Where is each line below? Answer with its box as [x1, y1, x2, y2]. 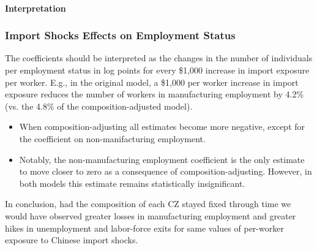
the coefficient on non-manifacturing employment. [19, 132, 206, 145]
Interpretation [5, 1, 66, 14]
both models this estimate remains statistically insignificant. [19, 176, 245, 189]
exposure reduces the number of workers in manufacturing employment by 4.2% [5, 88, 304, 100]
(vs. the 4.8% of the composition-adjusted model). [5, 99, 193, 112]
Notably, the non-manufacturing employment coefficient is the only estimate [19, 153, 305, 165]
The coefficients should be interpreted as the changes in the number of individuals [5, 51, 313, 64]
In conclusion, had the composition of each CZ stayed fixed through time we [5, 197, 291, 210]
